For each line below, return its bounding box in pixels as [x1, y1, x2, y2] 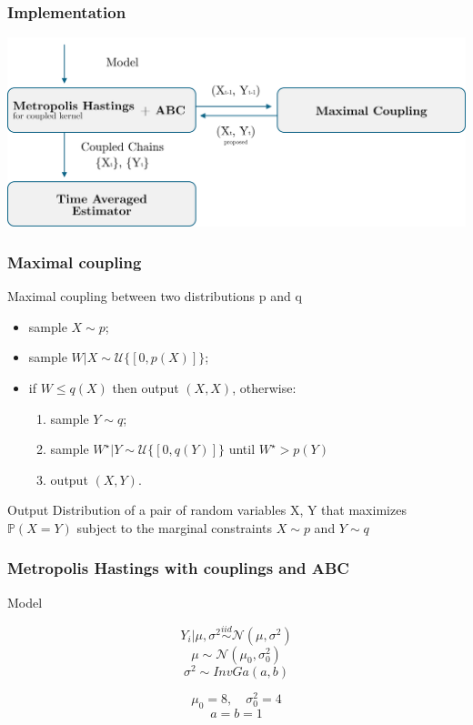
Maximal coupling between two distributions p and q [7, 287, 302, 306]
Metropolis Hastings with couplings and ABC [7, 557, 349, 579]
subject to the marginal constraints [76, 518, 273, 537]
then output [112, 378, 179, 397]
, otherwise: [232, 378, 297, 397]
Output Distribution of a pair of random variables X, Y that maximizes [7, 500, 407, 519]
